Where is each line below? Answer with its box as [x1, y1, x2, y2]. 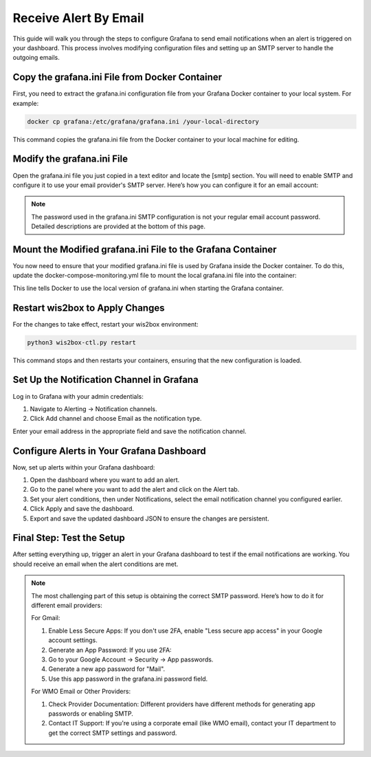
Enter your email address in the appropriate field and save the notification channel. [12, 427, 247, 435]
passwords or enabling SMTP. [48, 709, 134, 718]
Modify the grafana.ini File [12, 153, 128, 165]
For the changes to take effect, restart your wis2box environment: [12, 320, 199, 328]
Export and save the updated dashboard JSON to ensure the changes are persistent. [30, 514, 269, 523]
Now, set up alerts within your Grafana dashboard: [12, 463, 155, 471]
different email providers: [31, 602, 102, 610]
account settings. [48, 636, 98, 644]
